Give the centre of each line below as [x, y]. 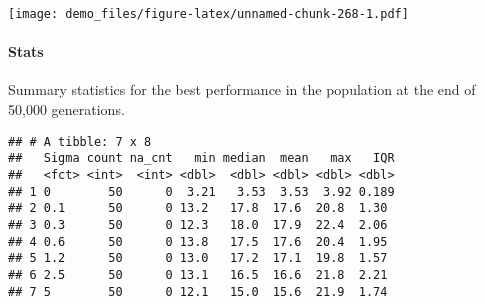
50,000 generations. [66, 109]
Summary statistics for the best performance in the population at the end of [242, 89]
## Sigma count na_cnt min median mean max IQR [201, 158]
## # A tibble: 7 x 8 [80, 141]
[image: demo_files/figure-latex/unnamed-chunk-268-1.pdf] [208, 14]
